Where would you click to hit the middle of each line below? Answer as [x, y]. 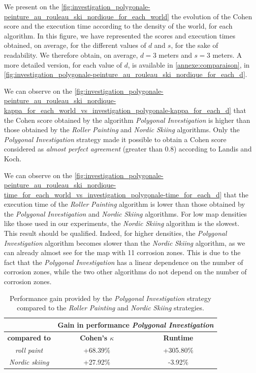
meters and [176, 55]
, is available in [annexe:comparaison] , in [189, 64]
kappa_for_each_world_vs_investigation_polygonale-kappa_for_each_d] [118, 110]
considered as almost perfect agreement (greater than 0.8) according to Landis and [128, 149]
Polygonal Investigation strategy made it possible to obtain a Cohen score [115, 139]
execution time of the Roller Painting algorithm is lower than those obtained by [125, 204]
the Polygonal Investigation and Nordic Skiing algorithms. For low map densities [126, 213]
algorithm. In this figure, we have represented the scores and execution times [120, 35]
